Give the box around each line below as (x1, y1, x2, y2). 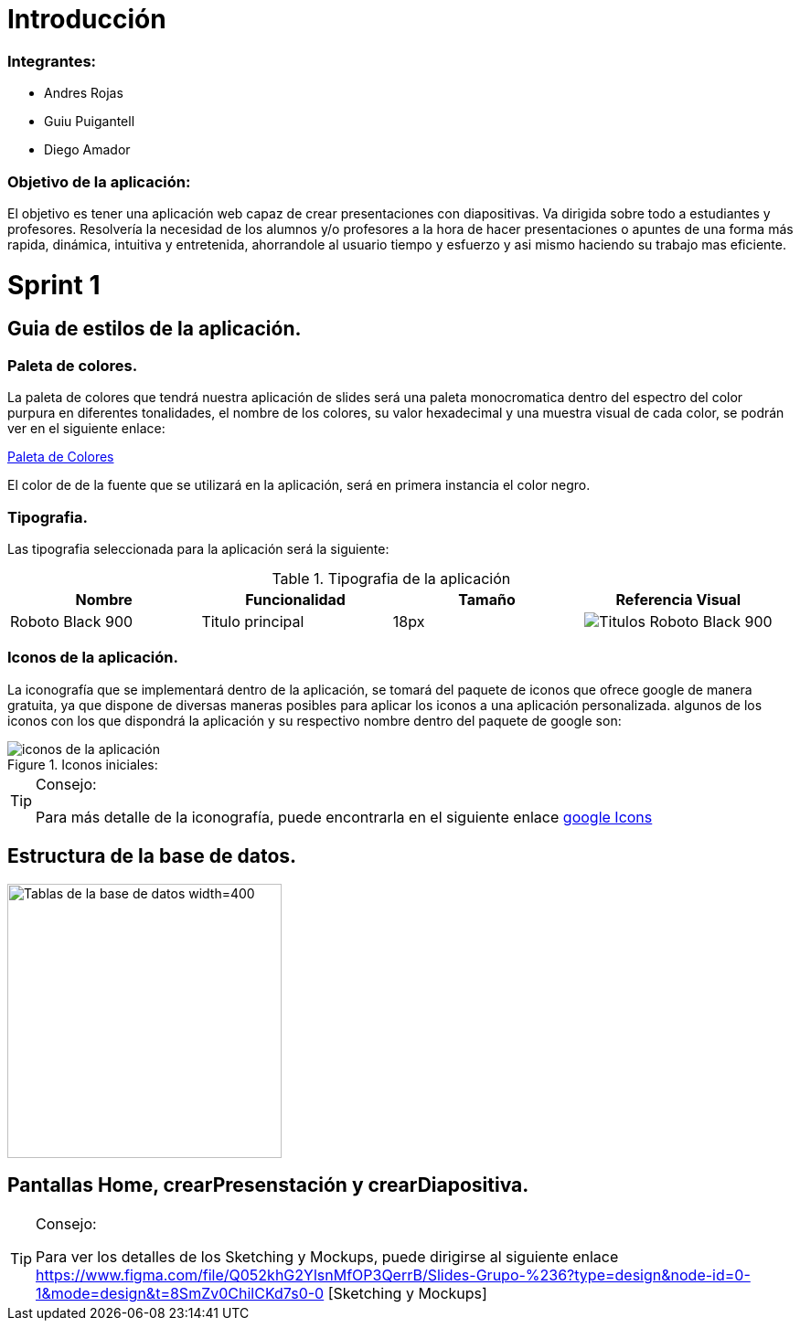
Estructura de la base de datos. (7, 845, 297, 868)
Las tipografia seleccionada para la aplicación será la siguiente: (7, 540, 389, 557)
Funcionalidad (245, 590, 346, 609)
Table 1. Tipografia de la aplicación (272, 568, 511, 588)
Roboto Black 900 (10, 611, 133, 631)
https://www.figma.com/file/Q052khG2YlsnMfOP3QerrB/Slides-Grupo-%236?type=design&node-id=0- (36, 1266, 751, 1285)
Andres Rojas (44, 85, 123, 101)
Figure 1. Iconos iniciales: (7, 756, 158, 772)
